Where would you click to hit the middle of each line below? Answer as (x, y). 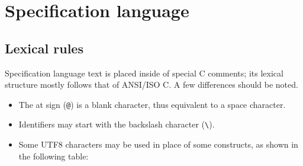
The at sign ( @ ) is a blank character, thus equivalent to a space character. (152, 104)
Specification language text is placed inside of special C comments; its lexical (144, 73)
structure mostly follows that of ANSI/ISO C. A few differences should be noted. (151, 84)
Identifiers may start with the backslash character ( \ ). (117, 124)
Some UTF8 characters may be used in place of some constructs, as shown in (158, 144)
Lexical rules (44, 48)
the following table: (54, 156)
